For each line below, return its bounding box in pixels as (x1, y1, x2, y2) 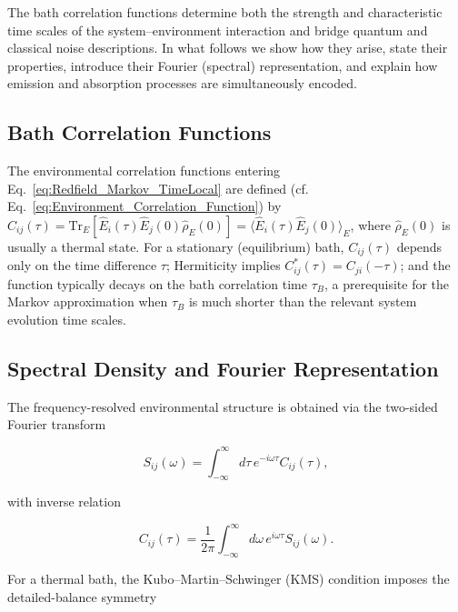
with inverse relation (7, 492, 121, 511)
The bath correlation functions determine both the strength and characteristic (7, 3, 443, 21)
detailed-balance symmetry (7, 587, 157, 606)
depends (396, 236, 443, 256)
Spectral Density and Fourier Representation (7, 355, 439, 383)
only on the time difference (7, 256, 157, 275)
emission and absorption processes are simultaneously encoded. (7, 74, 357, 93)
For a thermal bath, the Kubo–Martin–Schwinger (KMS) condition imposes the (7, 569, 450, 588)
